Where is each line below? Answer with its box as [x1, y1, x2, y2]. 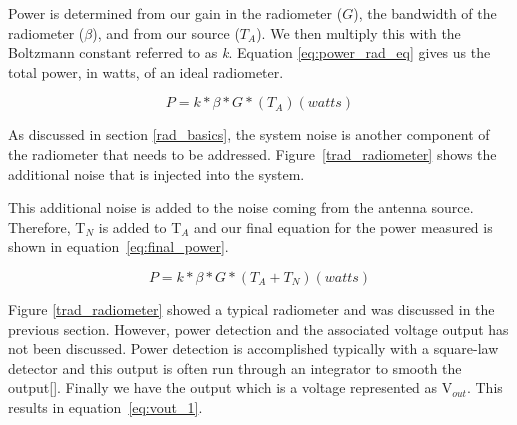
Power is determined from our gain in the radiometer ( [8, 3, 343, 23]
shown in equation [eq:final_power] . [8, 236, 229, 257]
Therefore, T [8, 216, 86, 237]
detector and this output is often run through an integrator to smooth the [8, 357, 462, 378]
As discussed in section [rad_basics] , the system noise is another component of [8, 124, 490, 145]
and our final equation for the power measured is [194, 216, 493, 237]
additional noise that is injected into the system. [8, 163, 305, 184]
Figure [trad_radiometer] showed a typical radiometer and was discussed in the [8, 298, 495, 319]
